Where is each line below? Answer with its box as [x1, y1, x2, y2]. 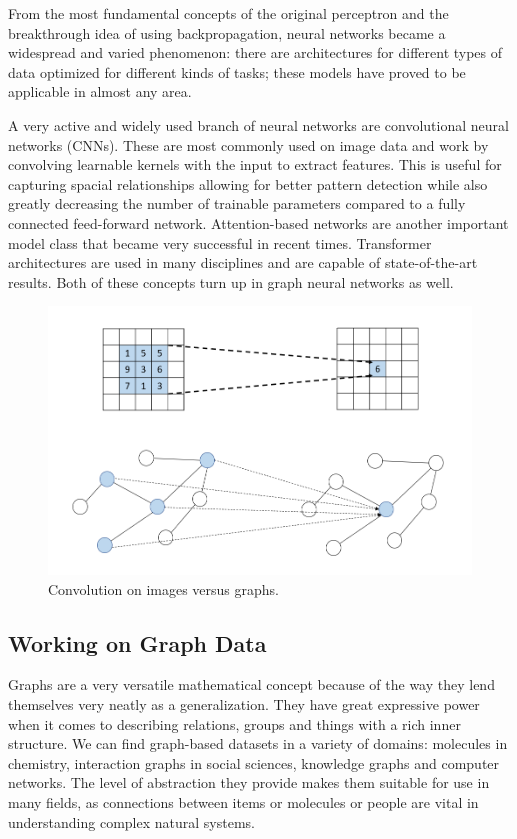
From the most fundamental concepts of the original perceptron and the [8, 3, 449, 23]
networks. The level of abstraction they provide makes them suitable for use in [8, 772, 490, 793]
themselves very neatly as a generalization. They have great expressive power [8, 693, 480, 714]
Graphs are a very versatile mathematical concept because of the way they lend [8, 674, 495, 695]
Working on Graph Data [8, 627, 267, 658]
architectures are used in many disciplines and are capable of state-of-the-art [8, 252, 478, 273]
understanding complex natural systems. [8, 811, 255, 832]
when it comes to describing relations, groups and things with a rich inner [8, 713, 461, 734]
